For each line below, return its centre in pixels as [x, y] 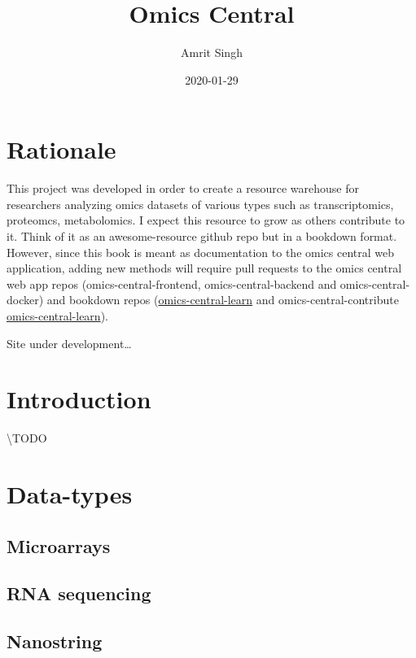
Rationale [61, 149]
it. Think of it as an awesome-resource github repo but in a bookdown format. [202, 236]
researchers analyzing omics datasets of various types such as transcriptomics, [200, 204]
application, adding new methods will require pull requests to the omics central [204, 268]
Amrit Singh [212, 52]
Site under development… [69, 343]
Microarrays [59, 545]
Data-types [70, 494]
